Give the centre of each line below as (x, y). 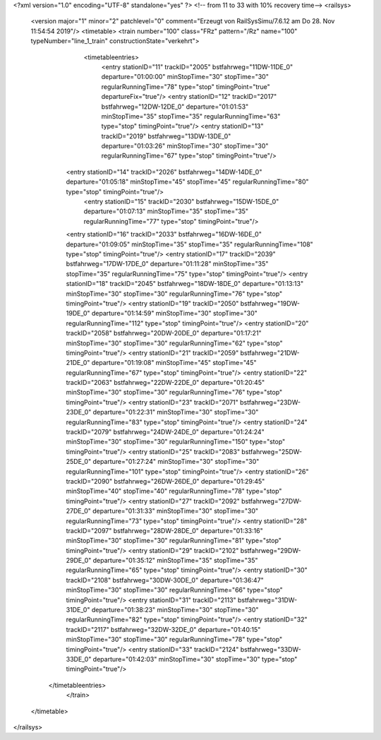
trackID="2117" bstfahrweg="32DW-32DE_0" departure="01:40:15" (163, 629)
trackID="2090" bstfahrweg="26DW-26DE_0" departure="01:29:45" (165, 481)
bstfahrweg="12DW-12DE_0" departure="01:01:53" (175, 107)
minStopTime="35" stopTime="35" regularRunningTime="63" (191, 116)
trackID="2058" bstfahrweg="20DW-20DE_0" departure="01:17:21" (164, 333)
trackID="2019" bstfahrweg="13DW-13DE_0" (166, 136)
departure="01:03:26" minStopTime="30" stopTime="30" (185, 146)
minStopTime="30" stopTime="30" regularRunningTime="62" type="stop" (174, 343)
